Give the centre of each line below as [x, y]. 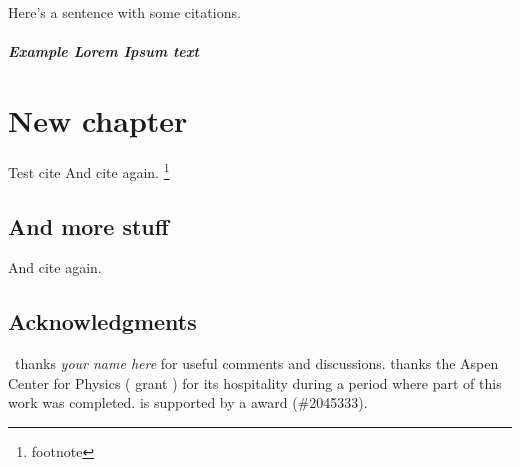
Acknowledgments [102, 321]
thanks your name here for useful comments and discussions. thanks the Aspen [256, 363]
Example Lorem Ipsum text [104, 51]
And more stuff [88, 225]
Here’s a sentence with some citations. [124, 12]
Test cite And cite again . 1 [89, 170]
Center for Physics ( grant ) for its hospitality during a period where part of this [255, 382]
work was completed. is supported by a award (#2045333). [188, 402]
